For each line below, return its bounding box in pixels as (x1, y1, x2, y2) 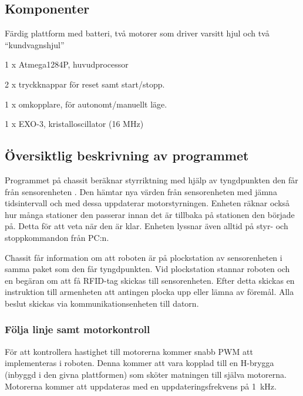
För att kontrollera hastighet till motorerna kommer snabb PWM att (5, 345, 253, 357)
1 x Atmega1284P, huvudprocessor (5, 58, 129, 71)
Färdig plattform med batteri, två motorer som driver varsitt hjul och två (5, 27, 270, 39)
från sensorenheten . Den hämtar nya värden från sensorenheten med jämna (5, 185, 277, 197)
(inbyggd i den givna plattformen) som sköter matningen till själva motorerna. (5, 368, 287, 380)
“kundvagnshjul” (5, 38, 65, 51)
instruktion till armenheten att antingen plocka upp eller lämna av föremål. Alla (5, 286, 294, 298)
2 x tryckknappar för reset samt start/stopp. (5, 78, 165, 90)
